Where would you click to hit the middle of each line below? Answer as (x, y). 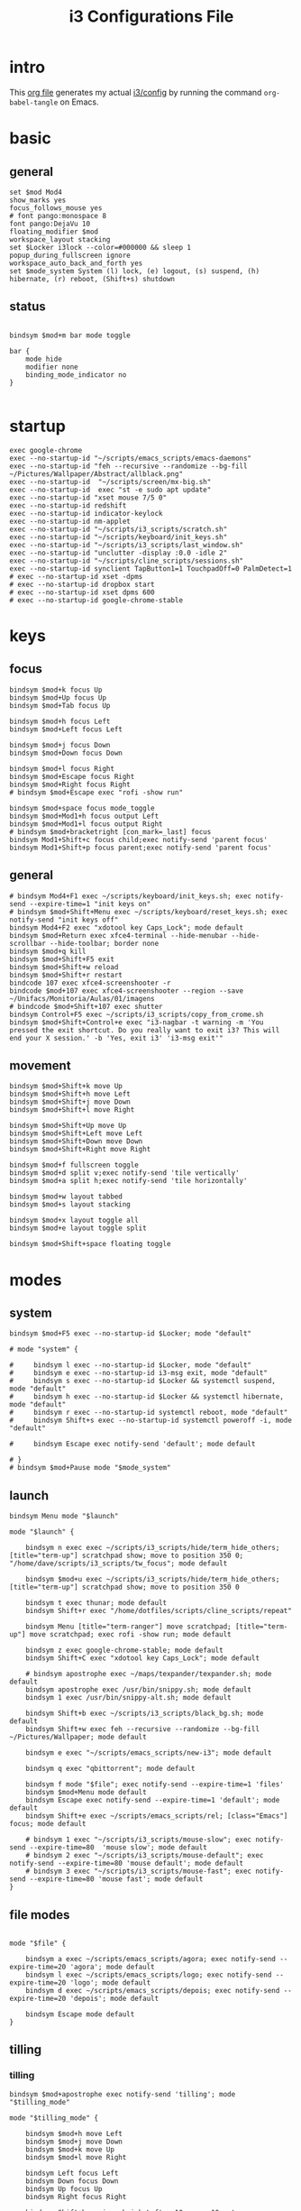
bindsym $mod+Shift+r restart (66, 975)
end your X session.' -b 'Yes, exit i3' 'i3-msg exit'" (116, 1038)
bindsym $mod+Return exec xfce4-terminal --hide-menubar (119, 935)
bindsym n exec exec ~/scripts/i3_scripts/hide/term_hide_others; (153, 1548)
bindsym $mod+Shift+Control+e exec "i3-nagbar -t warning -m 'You (137, 1022)
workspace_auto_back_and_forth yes (76, 263)
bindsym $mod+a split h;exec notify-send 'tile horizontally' (128, 1181)
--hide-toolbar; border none (104, 943)
